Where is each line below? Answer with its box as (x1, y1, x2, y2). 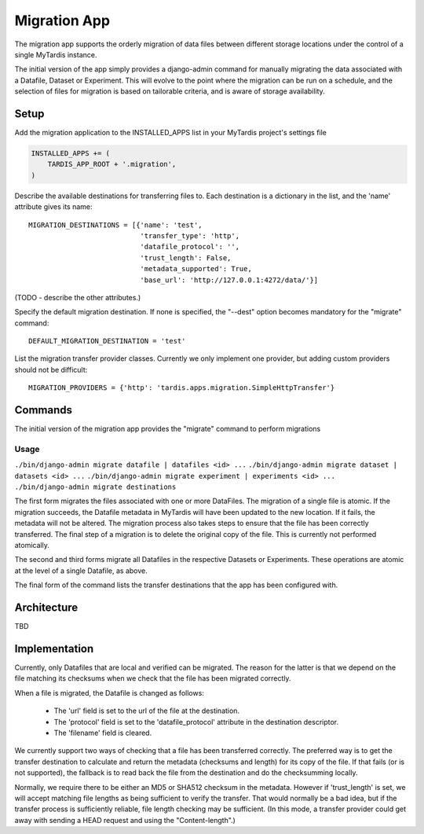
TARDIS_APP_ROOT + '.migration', (47, 160, 177, 169)
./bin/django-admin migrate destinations (14, 483, 177, 491)
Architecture (14, 601, 79, 614)
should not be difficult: (14, 365, 88, 374)
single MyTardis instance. (14, 50, 97, 59)
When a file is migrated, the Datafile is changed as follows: (14, 688, 204, 697)
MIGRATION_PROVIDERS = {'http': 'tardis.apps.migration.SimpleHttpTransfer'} (28, 384, 335, 392)
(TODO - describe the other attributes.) (14, 292, 141, 302)
